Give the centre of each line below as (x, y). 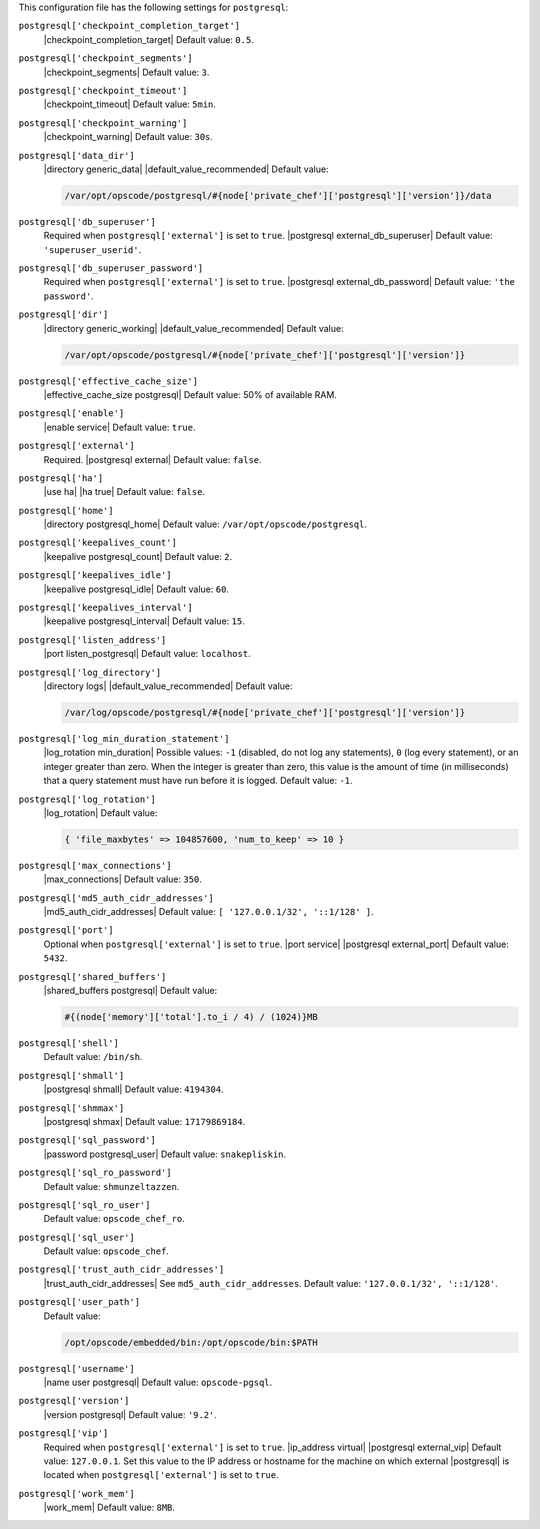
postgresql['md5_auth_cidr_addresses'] (116, 898)
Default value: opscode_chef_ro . (114, 1219)
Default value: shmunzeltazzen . (111, 1186)
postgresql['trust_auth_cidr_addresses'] (121, 1269)
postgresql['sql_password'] (87, 1140)
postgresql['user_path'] (79, 1302)
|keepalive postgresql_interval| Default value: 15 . (144, 621)
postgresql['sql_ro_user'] (84, 1204)
